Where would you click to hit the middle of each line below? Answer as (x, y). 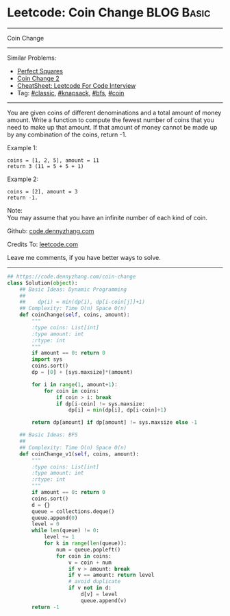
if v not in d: (90, 588)
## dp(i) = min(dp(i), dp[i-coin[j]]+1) (82, 302)
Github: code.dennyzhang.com (51, 230)
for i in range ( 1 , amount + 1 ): (75, 384)
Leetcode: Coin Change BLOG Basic (109, 13)
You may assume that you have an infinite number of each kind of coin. (107, 217)
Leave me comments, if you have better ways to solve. (84, 257)
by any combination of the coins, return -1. (67, 134)
